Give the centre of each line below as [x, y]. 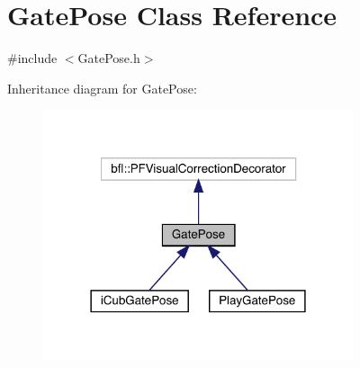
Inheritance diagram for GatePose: [102, 88]
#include [32, 58]
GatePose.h [109, 58]
